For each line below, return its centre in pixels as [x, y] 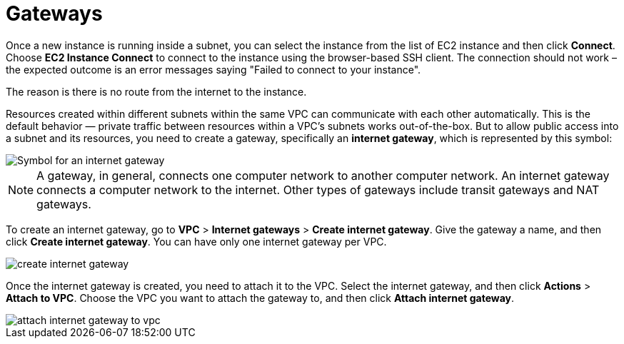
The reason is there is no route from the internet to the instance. [156, 91]
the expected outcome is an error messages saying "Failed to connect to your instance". [213, 69]
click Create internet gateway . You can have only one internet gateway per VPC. [196, 241]
